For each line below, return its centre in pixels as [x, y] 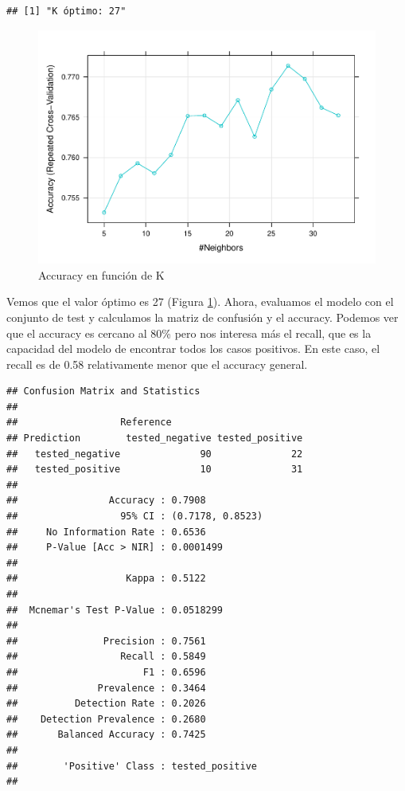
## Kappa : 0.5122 [106, 579]
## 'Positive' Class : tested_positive [132, 766]
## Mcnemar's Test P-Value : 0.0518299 [115, 610]
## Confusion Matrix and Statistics [103, 392]
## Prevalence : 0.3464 [106, 688]
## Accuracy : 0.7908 [106, 501]
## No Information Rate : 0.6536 [106, 532]
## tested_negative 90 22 [155, 454]
